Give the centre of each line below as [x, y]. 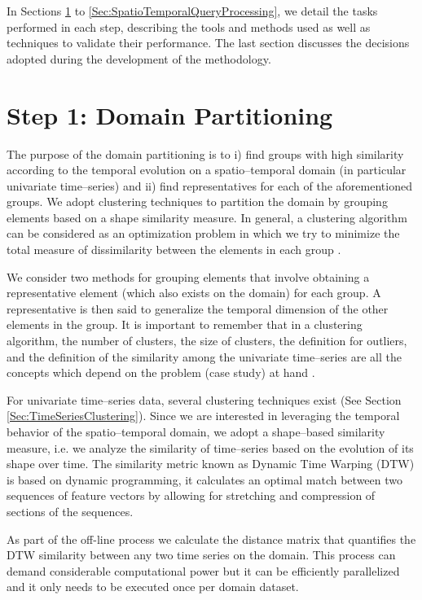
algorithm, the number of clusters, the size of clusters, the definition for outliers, [207, 341]
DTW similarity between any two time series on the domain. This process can [201, 555]
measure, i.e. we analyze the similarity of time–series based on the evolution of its [210, 447]
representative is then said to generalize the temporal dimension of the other [198, 308]
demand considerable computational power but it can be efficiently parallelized [203, 570]
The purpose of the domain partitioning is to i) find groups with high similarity [205, 153]
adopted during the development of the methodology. [139, 58]
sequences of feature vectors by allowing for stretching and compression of [191, 495]
